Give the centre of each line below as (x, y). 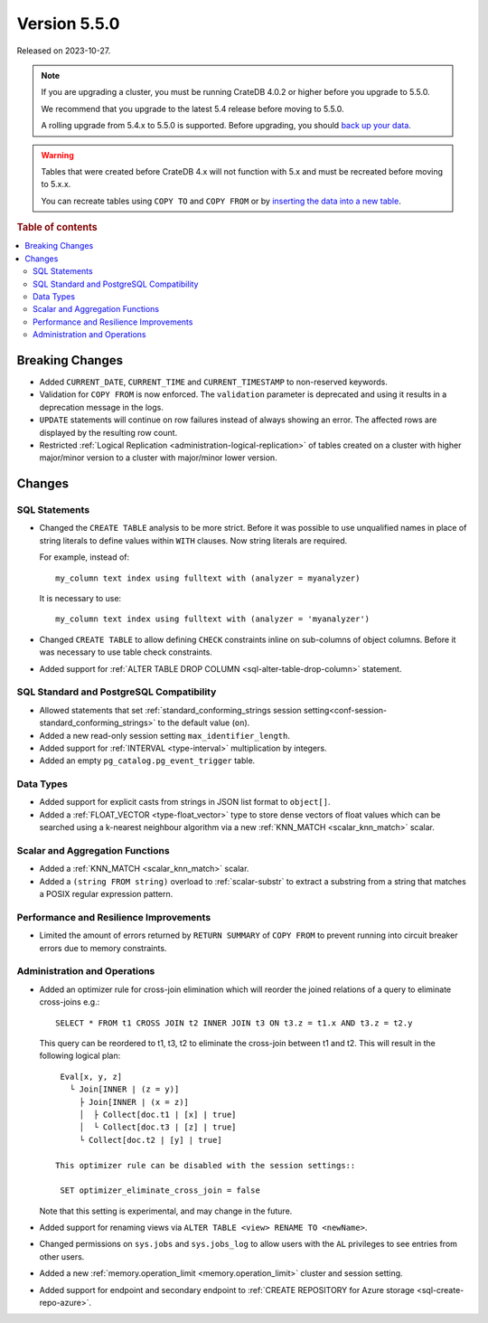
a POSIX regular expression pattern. (106, 894)
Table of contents (57, 228)
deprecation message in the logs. (102, 407)
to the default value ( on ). (204, 723)
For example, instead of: (84, 557)
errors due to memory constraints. (103, 948)
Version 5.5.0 (68, 24)
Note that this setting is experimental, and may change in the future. (166, 1211)
